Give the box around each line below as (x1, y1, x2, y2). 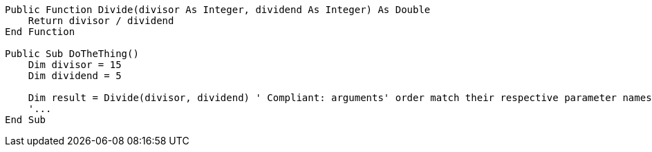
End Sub (5, 114, 46, 125)
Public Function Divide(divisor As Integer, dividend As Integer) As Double (5, 4, 431, 15)
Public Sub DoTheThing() (5, 48, 139, 59)
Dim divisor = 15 (28, 59, 122, 70)
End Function (5, 26, 75, 37)
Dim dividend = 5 (28, 70, 122, 81)
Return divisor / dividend (28, 15, 174, 26)
